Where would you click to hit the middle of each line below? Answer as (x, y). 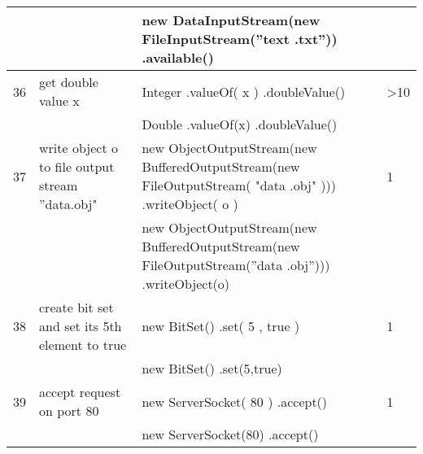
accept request (80, 392)
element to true (83, 345)
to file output (77, 166)
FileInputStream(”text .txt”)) (240, 39)
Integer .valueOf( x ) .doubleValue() (244, 91)
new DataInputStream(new (231, 20)
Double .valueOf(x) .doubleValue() (240, 124)
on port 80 (69, 410)
